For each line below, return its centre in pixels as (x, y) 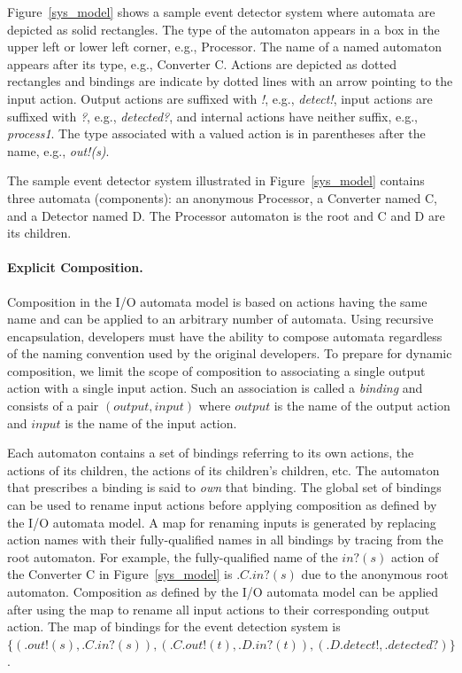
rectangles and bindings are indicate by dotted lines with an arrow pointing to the (230, 81)
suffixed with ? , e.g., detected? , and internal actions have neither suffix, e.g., (212, 116)
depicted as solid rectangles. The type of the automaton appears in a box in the (223, 29)
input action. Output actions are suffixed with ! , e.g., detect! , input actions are (220, 98)
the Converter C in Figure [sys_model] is (120, 574)
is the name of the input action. (151, 423)
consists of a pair (53, 406)
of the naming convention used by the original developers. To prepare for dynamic (230, 353)
